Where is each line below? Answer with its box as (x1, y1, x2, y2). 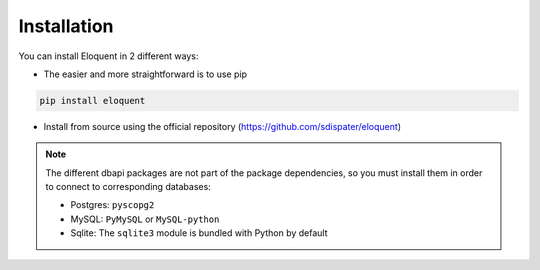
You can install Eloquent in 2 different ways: (18, 50, 199, 62)
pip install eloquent (39, 95, 146, 106)
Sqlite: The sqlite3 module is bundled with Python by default (70, 227, 328, 239)
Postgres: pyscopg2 (70, 199, 155, 211)
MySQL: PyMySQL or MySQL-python (70, 213, 220, 225)
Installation (18, 15, 114, 37)
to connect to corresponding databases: (45, 181, 212, 193)
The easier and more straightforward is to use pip (43, 68, 247, 80)
